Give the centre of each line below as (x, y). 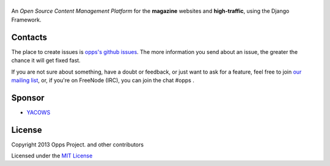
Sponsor (28, 98)
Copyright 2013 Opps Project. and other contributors (77, 145)
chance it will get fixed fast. (46, 61)
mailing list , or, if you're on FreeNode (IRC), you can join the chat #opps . (103, 80)
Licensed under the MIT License (52, 156)
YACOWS (38, 112)
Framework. (26, 20)
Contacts (29, 37)
